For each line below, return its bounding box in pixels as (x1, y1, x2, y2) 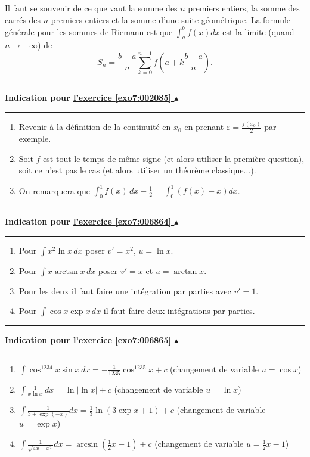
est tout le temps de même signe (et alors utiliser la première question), (43, 152, 305, 164)
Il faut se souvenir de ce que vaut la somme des (5, 2, 178, 14)
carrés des (5, 13, 41, 26)
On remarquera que (18, 184, 90, 197)
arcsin (76, 440, 98, 449)
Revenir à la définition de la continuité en (18, 120, 171, 133)
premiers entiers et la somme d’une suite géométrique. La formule (51, 13, 291, 26)
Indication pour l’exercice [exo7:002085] (5, 91, 171, 104)
